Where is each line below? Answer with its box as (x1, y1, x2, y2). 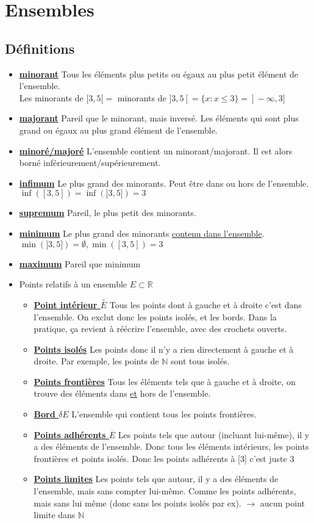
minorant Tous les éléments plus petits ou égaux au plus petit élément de (19, 67, 299, 80)
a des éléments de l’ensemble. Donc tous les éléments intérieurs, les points (34, 440, 309, 453)
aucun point (260, 496, 305, 509)
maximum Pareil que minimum (19, 257, 141, 270)
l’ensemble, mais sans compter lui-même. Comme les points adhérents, (34, 485, 296, 497)
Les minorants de (19, 91, 84, 104)
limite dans (34, 508, 76, 521)
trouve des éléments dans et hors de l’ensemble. (34, 387, 211, 400)
